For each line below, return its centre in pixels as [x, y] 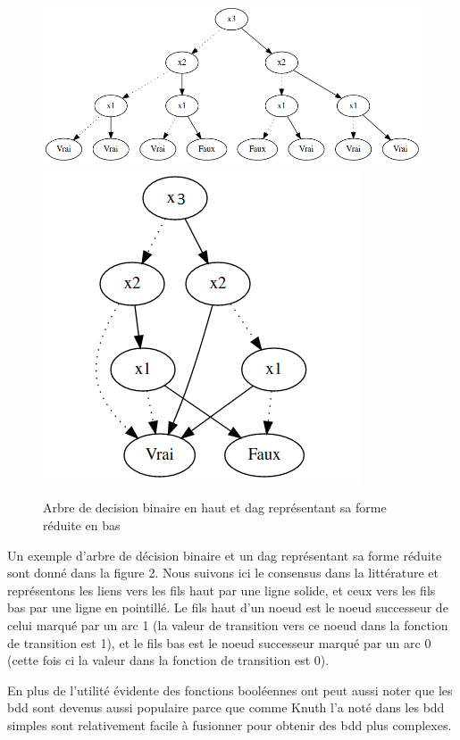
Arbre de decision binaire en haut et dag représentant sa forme [215, 507]
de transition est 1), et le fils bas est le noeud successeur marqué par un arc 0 [219, 642]
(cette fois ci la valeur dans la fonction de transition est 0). [168, 660]
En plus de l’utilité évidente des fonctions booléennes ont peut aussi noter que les [230, 690]
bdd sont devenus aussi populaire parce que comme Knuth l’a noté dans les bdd [226, 707]
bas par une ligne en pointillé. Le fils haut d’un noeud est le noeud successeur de [228, 607]
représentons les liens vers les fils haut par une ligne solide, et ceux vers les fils [222, 590]
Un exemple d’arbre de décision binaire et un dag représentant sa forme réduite [225, 555]
